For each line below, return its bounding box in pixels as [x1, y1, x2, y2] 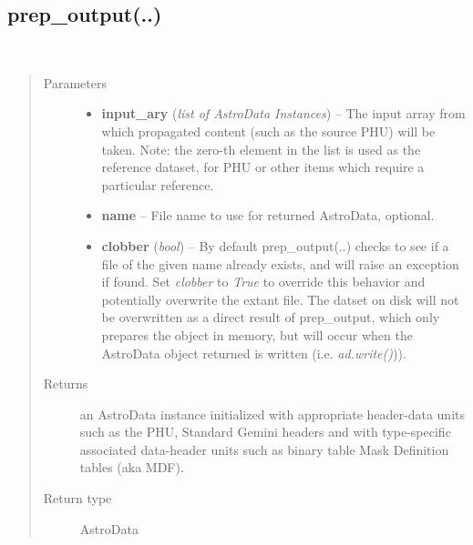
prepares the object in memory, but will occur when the [101, 325, 413, 344]
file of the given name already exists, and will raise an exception [101, 254, 459, 273]
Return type [43, 489, 112, 508]
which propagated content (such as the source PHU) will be [101, 121, 436, 140]
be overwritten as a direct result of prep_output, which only [101, 308, 440, 327]
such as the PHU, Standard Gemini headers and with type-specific [79, 422, 451, 441]
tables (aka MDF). [79, 458, 184, 477]
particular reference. [101, 175, 214, 194]
